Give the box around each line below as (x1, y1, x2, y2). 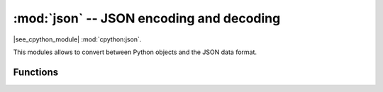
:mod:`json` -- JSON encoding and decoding (13, 11, 281, 26)
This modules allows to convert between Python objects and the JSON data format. (13, 48, 257, 56)
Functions (13, 66, 59, 78)
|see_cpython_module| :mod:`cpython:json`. (13, 35, 142, 44)
